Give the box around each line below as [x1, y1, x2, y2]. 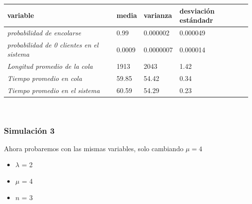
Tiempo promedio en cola [7, 73, 82, 83]
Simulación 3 [4, 124, 55, 136]
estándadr [179, 15, 213, 25]
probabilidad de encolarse [7, 27, 81, 37]
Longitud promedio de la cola [7, 61, 93, 71]
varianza [143, 10, 172, 20]
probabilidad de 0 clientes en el [7, 39, 99, 49]
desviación [179, 5, 215, 16]
